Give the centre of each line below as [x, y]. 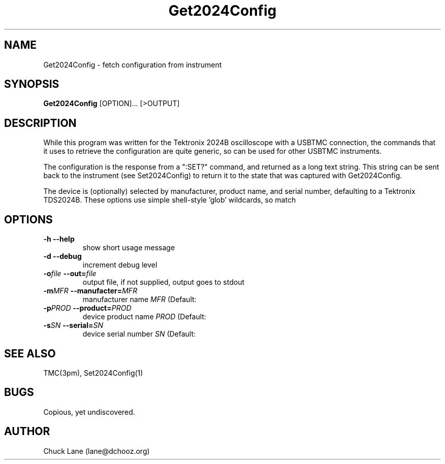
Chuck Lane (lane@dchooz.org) [97, 451]
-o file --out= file [70, 274]
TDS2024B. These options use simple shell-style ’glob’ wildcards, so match [170, 200]
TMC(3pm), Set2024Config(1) [93, 373]
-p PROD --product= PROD [87, 308]
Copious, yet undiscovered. [89, 412]
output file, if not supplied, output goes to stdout [164, 282]
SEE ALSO [30, 353]
